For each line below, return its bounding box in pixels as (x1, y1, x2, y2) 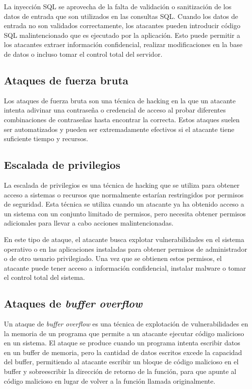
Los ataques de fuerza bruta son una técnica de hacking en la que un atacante (4, 95, 236, 105)
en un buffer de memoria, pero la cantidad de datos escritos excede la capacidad (4, 347, 242, 357)
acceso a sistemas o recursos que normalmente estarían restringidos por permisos (4, 189, 244, 199)
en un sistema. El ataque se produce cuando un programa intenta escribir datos (4, 338, 240, 348)
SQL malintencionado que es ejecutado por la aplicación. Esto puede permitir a (4, 30, 240, 40)
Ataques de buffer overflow (4, 296, 143, 311)
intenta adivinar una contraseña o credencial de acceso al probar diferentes (4, 105, 226, 115)
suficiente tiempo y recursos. (4, 133, 88, 144)
